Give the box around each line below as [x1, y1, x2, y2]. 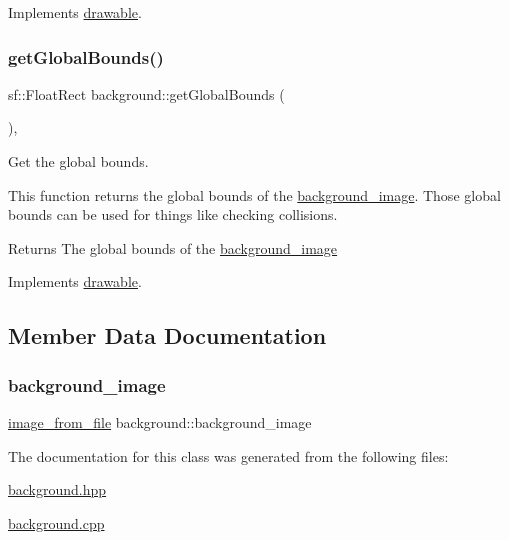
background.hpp [8, 479, 107, 500]
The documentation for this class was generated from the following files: [8, 445, 449, 466]
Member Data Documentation [8, 320, 327, 351]
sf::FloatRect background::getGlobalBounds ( [8, 83, 285, 104]
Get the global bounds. [8, 151, 149, 171]
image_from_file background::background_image [8, 411, 312, 432]
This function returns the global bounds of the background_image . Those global [8, 184, 501, 205]
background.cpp [8, 512, 105, 533]
